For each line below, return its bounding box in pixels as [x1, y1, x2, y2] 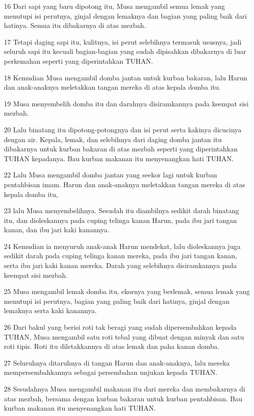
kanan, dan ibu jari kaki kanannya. [4, 224, 109, 235]
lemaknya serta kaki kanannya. [4, 305, 97, 316]
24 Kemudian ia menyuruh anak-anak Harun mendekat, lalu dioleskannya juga [4, 241, 241, 251]
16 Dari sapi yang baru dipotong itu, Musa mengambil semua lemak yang [4, 1, 225, 11]
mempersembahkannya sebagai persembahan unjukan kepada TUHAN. [4, 367, 218, 377]
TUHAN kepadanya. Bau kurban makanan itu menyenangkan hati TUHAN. [4, 153, 234, 163]
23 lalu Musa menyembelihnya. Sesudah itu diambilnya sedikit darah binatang [4, 205, 239, 216]
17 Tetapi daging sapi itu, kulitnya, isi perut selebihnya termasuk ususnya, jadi [4, 36, 242, 47]
